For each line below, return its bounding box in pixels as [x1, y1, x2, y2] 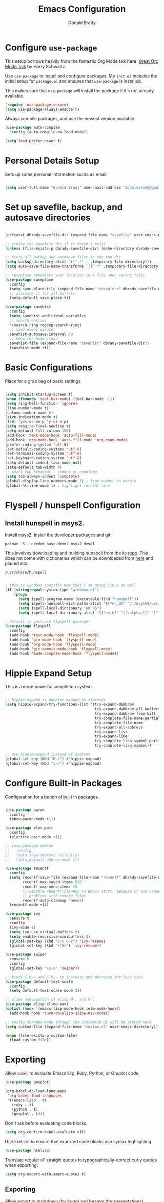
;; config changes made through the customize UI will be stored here [5, 1020, 152, 1025]
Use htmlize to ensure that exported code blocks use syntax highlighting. [5, 1139, 153, 1145]
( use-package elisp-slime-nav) [5, 1002, 69, 1007]
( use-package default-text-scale [5, 979, 73, 984]
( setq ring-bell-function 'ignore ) [5, 401, 78, 406]
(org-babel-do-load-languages [5, 1089, 67, 1094]
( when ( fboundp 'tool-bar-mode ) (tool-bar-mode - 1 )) [5, 396, 115, 401]
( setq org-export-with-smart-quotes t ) [5, 1172, 86, 1177]
